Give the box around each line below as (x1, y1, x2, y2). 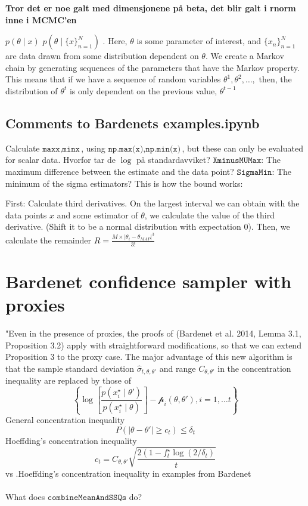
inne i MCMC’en (5, 13, 77, 26)
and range (159, 362, 196, 374)
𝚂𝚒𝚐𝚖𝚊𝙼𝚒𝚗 (237, 168, 272, 177)
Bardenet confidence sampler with (5, 269, 292, 293)
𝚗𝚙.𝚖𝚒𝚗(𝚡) (145, 144, 181, 153)
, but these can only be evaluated (182, 141, 303, 154)
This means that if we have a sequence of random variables (5, 73, 221, 85)
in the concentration (217, 362, 291, 374)
